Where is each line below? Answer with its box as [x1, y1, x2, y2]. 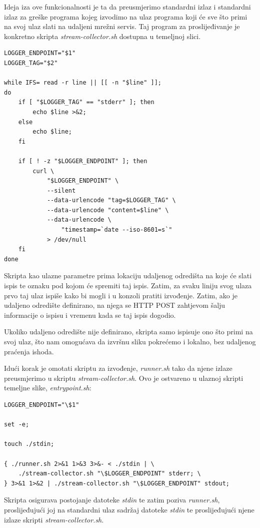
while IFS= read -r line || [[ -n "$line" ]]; [4, 79, 161, 87]
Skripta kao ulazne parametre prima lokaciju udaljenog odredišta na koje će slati [4, 270, 252, 281]
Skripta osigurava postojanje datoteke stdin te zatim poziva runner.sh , [4, 494, 220, 505]
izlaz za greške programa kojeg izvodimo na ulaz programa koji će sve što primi [4, 11, 247, 22]
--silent [46, 187, 76, 194]
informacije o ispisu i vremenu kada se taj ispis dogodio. [4, 309, 176, 320]
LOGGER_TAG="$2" [4, 59, 58, 67]
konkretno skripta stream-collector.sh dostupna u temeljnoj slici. [4, 31, 201, 41]
